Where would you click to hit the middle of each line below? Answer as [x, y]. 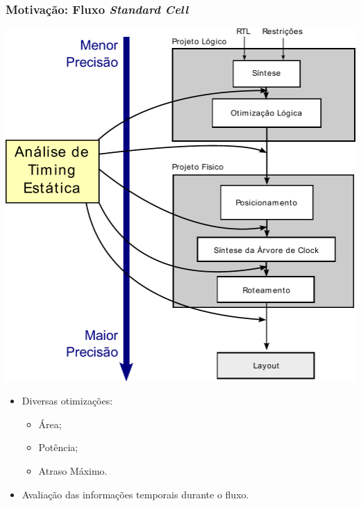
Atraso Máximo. [73, 471]
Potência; [58, 447]
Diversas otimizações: [67, 401]
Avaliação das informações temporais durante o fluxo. [135, 494]
